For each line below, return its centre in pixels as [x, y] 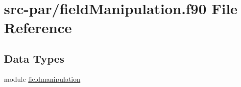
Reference [38, 27]
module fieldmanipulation [42, 78]
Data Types [34, 58]
